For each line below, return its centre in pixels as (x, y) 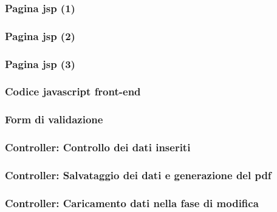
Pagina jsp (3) (40, 63)
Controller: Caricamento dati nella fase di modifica (132, 203)
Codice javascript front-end (73, 91)
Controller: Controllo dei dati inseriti (98, 147)
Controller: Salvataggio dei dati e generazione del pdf (138, 175)
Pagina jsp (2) (40, 36)
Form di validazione (54, 119)
